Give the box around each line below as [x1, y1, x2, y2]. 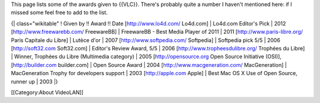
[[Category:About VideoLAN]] [11, 89, 84, 96]
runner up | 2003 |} [11, 78, 59, 85]
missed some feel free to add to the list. [11, 9, 108, 16]
